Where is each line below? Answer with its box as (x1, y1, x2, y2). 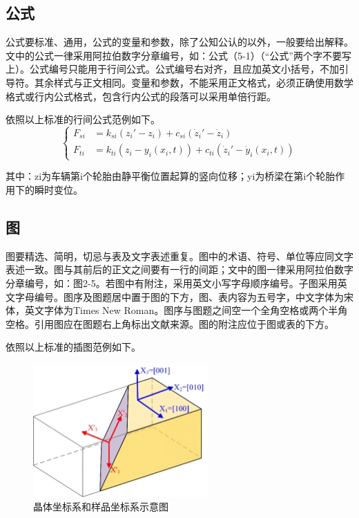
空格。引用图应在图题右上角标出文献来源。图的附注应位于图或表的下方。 (6, 316, 334, 331)
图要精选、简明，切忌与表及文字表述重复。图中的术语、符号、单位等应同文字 (6, 248, 353, 263)
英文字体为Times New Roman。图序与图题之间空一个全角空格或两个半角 (24, 303, 348, 317)
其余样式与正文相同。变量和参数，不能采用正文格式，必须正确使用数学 (34, 75, 353, 89)
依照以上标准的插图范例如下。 (6, 340, 141, 354)
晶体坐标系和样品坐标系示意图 (33, 499, 168, 514)
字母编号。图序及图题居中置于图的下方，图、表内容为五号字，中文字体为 (14, 289, 344, 304)
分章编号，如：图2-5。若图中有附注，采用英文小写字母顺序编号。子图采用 (6, 275, 338, 290)
